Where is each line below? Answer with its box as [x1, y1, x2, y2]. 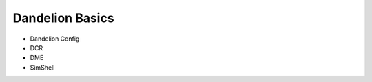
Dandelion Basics [12, 10, 114, 25]
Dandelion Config [30, 34, 80, 43]
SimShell [30, 63, 55, 72]
